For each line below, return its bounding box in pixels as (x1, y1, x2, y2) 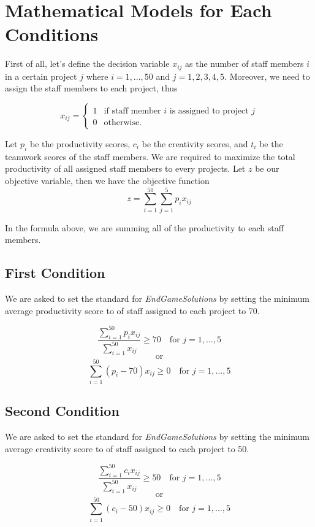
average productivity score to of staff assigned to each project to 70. (5, 304, 260, 317)
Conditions (5, 21, 99, 47)
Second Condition (5, 401, 120, 420)
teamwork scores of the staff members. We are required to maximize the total (5, 150, 295, 163)
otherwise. (104, 118, 142, 127)
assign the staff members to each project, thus (5, 82, 178, 94)
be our (255, 162, 279, 175)
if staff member (104, 106, 161, 115)
